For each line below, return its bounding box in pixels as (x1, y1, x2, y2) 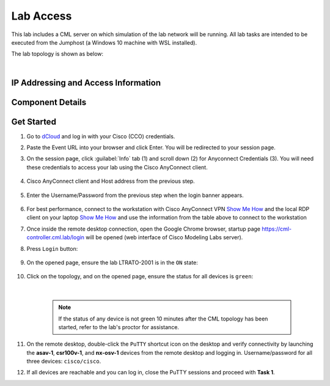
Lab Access (11, 9, 72, 23)
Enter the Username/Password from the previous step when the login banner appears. (26, 191, 244, 199)
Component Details (11, 97, 87, 107)
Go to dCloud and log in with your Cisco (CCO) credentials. (26, 132, 175, 140)
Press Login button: (26, 245, 78, 252)
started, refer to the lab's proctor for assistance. (58, 323, 180, 330)
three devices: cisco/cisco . (26, 358, 101, 365)
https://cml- (262, 225, 292, 232)
